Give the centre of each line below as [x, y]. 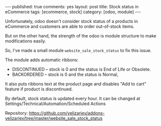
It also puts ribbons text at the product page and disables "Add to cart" [76, 84]
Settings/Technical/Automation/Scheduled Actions [55, 104]
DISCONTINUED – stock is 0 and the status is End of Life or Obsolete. [81, 69]
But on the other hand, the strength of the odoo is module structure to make [81, 36]
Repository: [16, 113]
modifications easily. [25, 41]
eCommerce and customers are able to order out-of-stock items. [70, 26]
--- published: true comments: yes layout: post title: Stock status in [72, 7]
